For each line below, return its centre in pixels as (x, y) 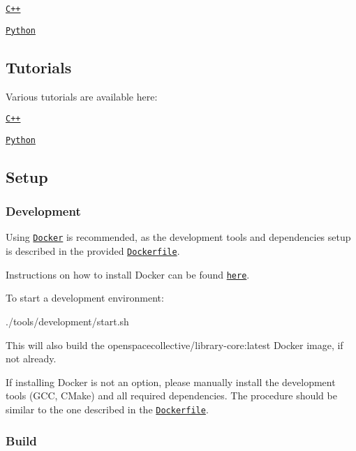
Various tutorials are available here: (82, 96)
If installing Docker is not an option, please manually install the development (171, 382)
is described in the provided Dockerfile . (93, 251)
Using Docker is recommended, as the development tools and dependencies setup (178, 237)
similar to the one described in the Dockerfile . (107, 409)
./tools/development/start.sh (67, 321)
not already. (31, 358)
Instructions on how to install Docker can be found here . (128, 274)
